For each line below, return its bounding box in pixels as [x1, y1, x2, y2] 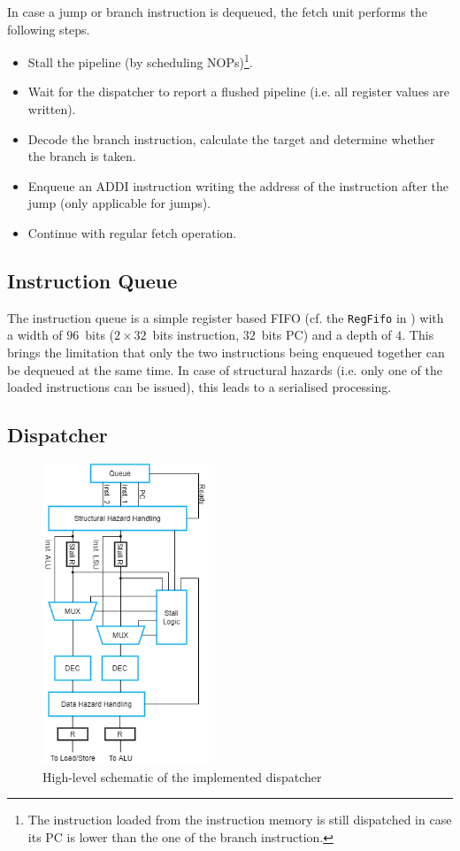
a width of [7, 326, 63, 344]
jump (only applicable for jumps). [27, 194, 211, 212]
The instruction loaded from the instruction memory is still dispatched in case [27, 810, 452, 829]
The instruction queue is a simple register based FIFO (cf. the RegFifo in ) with [7, 308, 444, 326]
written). [27, 100, 76, 119]
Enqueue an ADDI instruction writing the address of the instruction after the [27, 176, 448, 195]
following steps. [7, 19, 90, 38]
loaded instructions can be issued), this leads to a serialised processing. [7, 378, 392, 396]
